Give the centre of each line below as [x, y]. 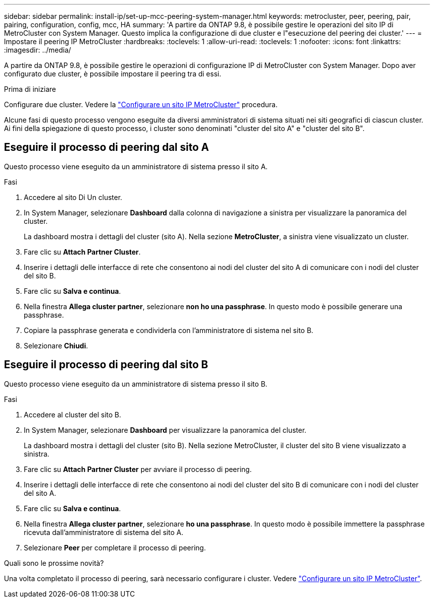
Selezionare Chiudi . [56, 345]
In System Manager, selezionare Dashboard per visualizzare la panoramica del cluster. [165, 430]
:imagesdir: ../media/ [38, 50]
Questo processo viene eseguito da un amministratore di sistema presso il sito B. [136, 384]
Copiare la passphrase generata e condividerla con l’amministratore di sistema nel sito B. [169, 330]
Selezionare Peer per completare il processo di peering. [115, 547]
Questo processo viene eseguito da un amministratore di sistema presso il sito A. [136, 166]
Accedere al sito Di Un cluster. [73, 197]
